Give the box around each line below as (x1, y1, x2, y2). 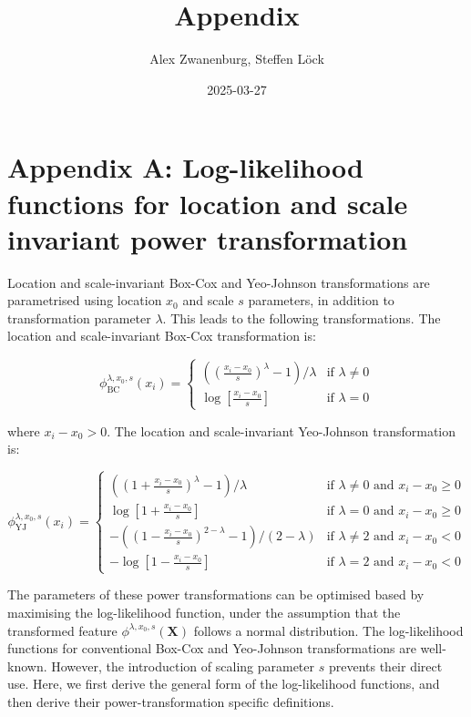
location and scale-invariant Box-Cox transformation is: (7, 326, 316, 345)
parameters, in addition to (248, 291, 394, 310)
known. (7, 656, 47, 675)
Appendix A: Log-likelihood (7, 149, 363, 186)
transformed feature (7, 620, 118, 640)
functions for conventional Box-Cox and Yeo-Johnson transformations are (7, 639, 416, 658)
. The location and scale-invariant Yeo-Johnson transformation (107, 421, 456, 440)
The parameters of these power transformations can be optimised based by (7, 585, 425, 604)
